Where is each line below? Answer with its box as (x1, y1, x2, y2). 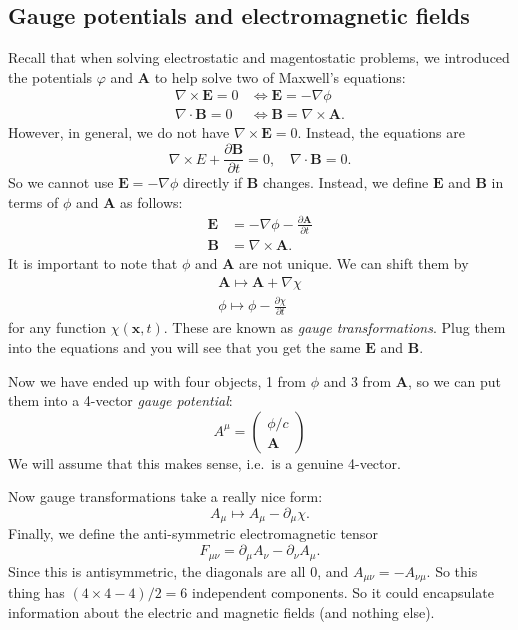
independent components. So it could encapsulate (192, 581, 494, 602)
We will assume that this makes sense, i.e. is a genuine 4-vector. (8, 452, 401, 473)
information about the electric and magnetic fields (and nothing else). (8, 601, 435, 622)
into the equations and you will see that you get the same (8, 337, 361, 358)
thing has (8, 581, 65, 602)
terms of (8, 191, 59, 212)
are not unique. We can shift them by (239, 253, 469, 274)
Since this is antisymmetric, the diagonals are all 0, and (8, 560, 349, 581)
